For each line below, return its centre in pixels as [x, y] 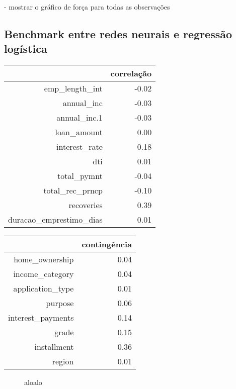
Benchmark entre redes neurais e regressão [118, 33]
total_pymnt [80, 176]
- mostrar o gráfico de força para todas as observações [87, 7]
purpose [60, 303]
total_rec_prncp [73, 190]
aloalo [33, 382]
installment [54, 347]
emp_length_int [73, 88]
